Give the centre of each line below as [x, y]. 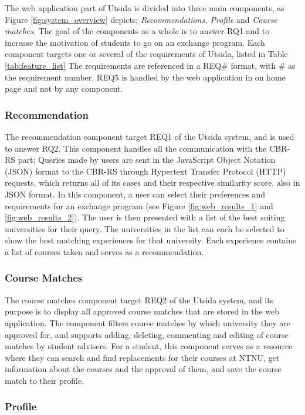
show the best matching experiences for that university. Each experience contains [150, 240]
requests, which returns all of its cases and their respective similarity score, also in [152, 183]
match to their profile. [45, 380]
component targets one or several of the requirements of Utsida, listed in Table [146, 54]
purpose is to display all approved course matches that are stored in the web [142, 311]
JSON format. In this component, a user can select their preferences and [135, 194]
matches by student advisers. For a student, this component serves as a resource [149, 346]
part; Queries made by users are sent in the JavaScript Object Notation [147, 160]
